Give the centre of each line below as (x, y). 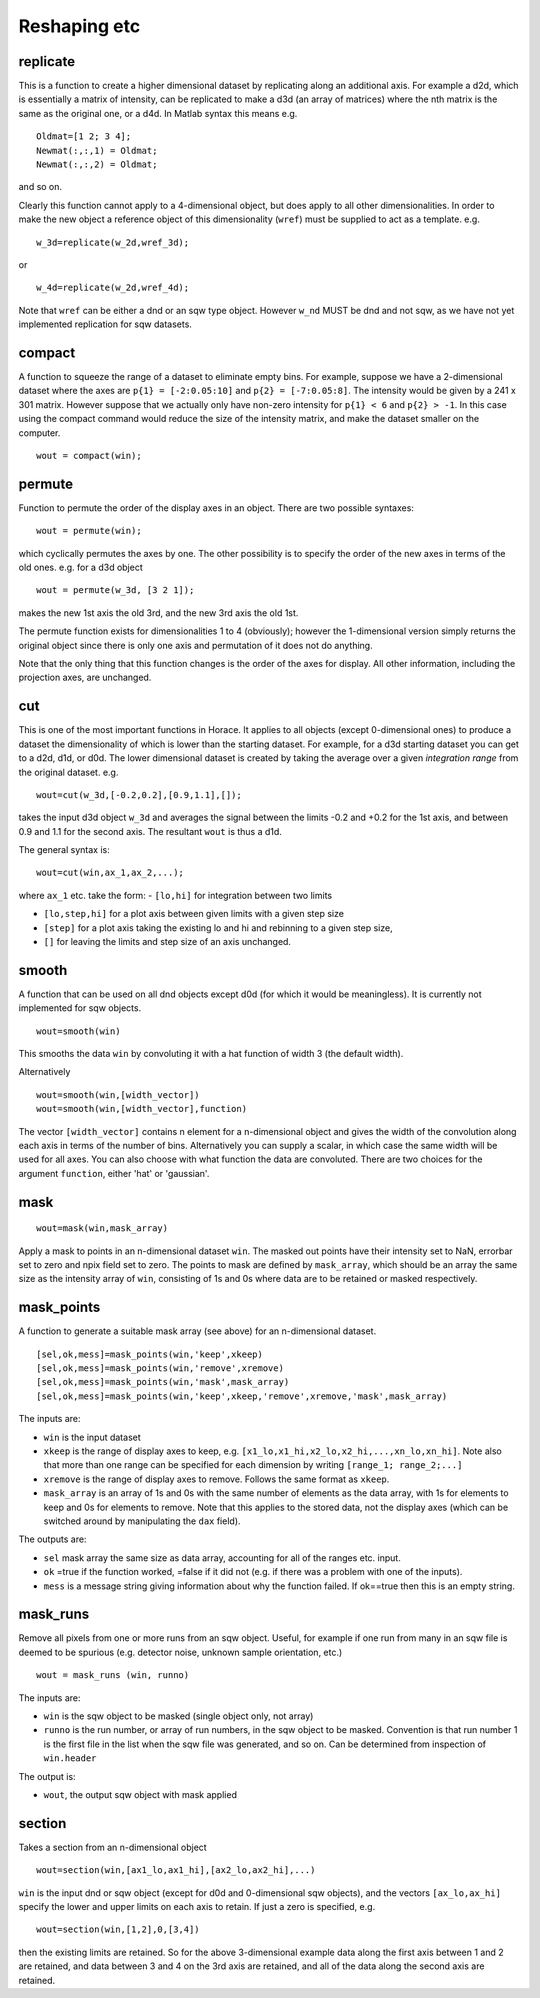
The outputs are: (52, 1539)
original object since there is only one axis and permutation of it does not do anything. (196, 645)
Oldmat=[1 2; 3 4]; (84, 136)
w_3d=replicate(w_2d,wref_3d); (113, 242)
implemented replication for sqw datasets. (105, 324)
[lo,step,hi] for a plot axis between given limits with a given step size (194, 914)
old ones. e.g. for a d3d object (81, 567)
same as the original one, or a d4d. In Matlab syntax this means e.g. (158, 113)
